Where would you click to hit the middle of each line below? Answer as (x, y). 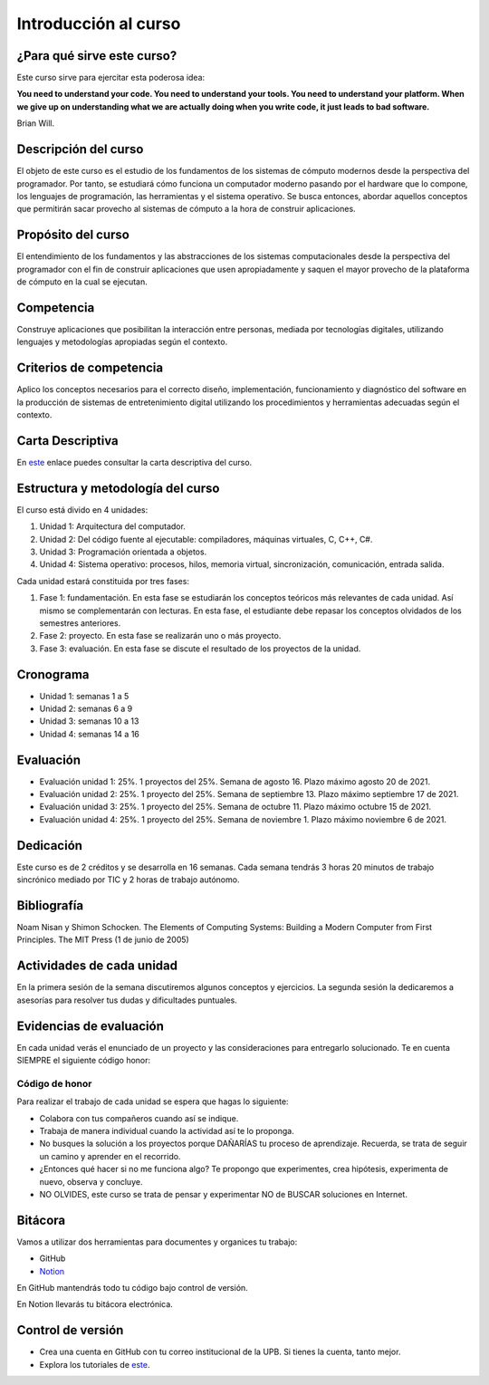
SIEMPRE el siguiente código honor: (84, 1061)
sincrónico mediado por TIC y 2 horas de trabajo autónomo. (128, 880)
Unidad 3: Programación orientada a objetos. (123, 552)
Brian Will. (36, 123)
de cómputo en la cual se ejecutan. (82, 282)
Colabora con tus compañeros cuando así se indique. (139, 1118)
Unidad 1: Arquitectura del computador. (112, 526)
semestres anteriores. (80, 623)
